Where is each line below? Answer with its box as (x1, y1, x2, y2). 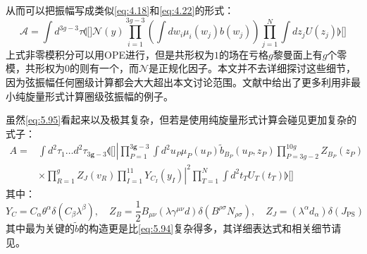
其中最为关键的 (6, 221, 75, 236)
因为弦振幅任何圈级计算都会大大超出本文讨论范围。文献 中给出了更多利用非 (6, 74, 351, 89)
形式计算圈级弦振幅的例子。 (44, 88, 173, 103)
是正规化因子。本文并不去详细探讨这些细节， (149, 61, 356, 75)
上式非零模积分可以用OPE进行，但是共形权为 (6, 47, 214, 61)
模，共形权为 (6, 61, 65, 75)
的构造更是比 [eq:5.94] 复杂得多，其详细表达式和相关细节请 (79, 221, 342, 236)
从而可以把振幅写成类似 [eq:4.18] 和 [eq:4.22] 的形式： (6, 3, 235, 17)
